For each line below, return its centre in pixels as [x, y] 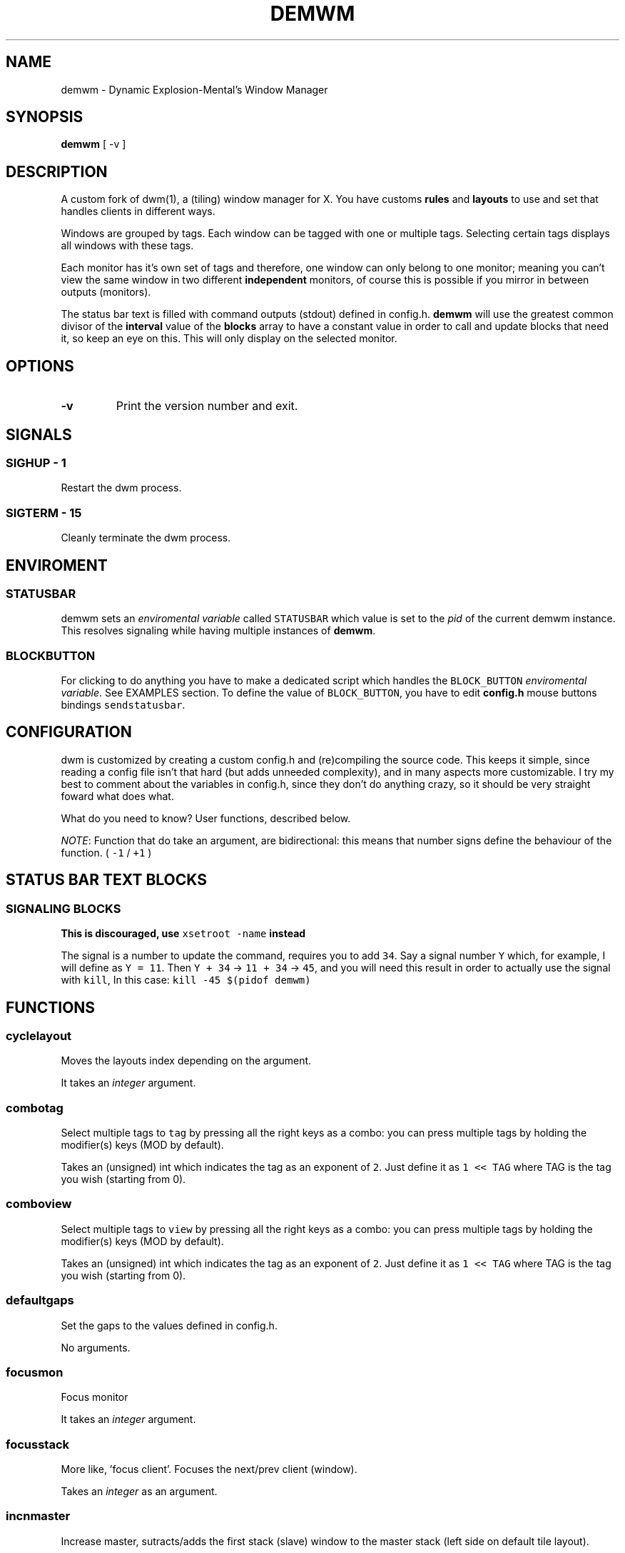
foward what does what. [117, 796]
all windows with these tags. [127, 246]
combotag [35, 1108]
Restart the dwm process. [121, 488]
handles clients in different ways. [138, 211]
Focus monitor [95, 1397]
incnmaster [38, 1516]
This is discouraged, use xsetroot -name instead [183, 934]
